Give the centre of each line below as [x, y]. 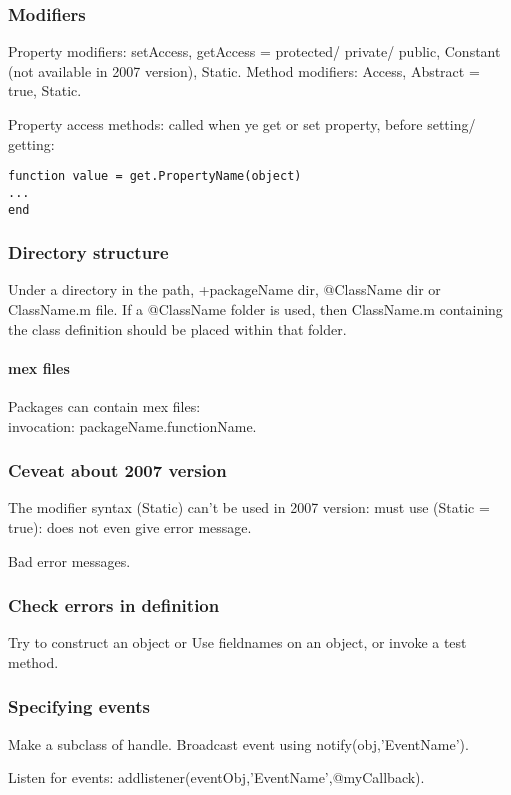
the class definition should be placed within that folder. [177, 328]
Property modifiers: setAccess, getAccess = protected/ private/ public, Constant [254, 51]
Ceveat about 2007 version [117, 470]
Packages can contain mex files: [104, 405]
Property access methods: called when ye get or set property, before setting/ [242, 124]
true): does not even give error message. [130, 526]
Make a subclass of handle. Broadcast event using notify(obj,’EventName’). [238, 743]
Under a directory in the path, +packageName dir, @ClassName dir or [224, 289]
